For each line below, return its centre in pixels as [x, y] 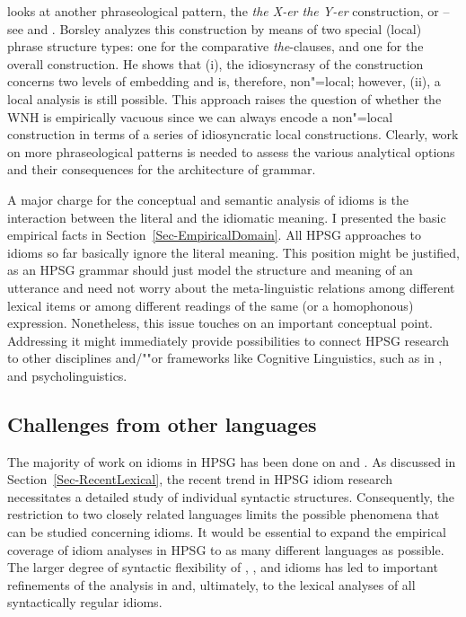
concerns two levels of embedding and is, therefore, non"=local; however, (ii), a [224, 81]
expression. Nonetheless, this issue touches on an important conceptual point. [220, 323]
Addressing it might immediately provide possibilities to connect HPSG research [229, 340]
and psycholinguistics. [67, 375]
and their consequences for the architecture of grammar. [162, 169]
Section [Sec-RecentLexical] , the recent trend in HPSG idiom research [200, 479]
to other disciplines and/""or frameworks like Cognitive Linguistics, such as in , [225, 358]
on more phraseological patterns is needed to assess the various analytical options [231, 151]
